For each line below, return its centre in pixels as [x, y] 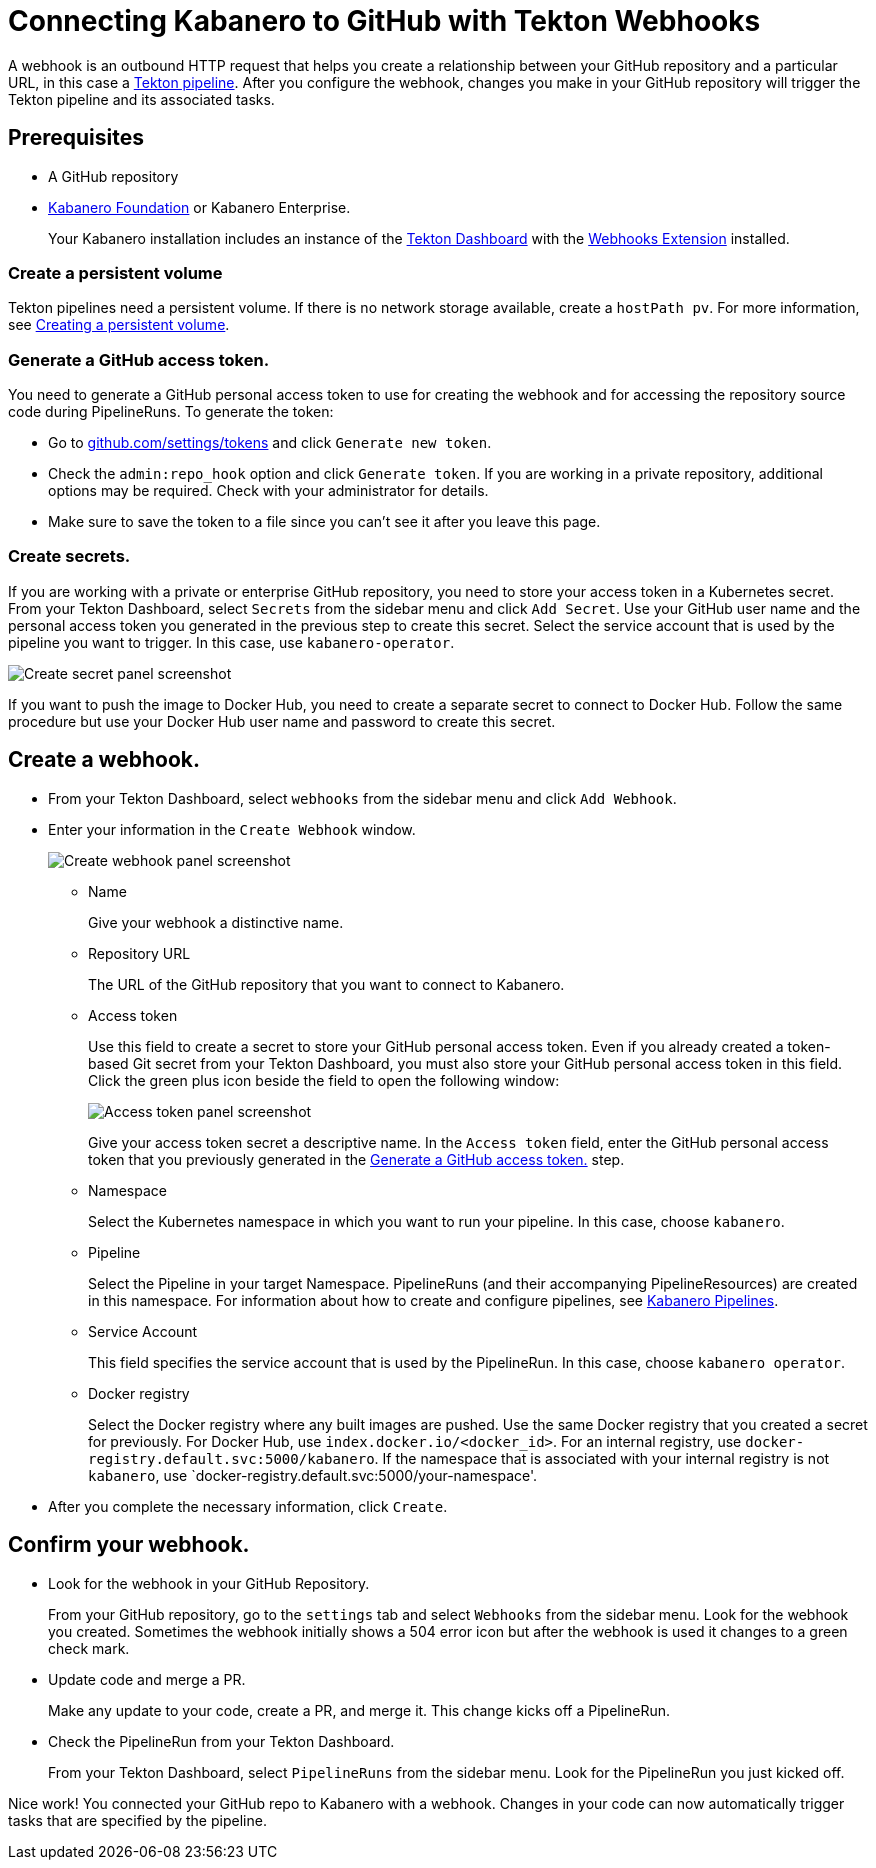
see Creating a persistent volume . [119, 325]
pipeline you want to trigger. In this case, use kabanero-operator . [231, 642]
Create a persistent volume [115, 272]
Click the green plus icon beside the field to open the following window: [324, 1080]
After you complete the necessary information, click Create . [248, 1506]
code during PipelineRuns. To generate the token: [171, 412]
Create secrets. [69, 556]
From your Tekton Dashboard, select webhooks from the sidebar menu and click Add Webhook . [362, 798]
